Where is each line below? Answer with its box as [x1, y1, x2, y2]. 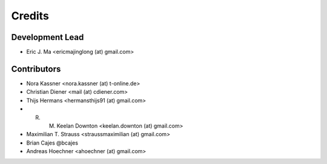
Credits [11, 9, 50, 22]
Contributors [11, 64, 61, 74]
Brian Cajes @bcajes [26, 139, 79, 146]
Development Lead [11, 32, 84, 42]
